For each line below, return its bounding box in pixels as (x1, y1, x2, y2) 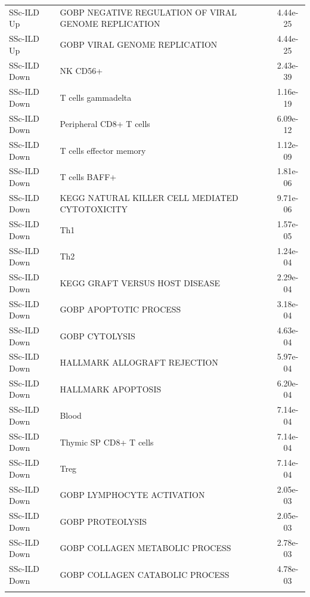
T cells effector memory (60, 144, 146, 156)
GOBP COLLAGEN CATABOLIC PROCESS (60, 568, 230, 580)
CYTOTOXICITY (60, 203, 128, 215)
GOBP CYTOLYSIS (60, 329, 135, 342)
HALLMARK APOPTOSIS (60, 382, 162, 395)
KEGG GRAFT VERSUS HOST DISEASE (60, 276, 221, 289)
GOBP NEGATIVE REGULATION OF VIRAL (60, 5, 237, 18)
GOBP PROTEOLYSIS (60, 515, 147, 527)
